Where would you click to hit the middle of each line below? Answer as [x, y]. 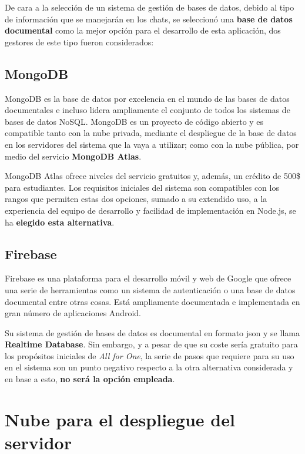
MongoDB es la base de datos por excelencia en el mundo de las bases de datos [147, 98]
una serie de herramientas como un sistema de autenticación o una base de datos [150, 289]
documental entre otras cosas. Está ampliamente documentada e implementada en [152, 301]
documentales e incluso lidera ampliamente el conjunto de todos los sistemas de [148, 110]
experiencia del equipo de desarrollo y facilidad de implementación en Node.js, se [150, 210]
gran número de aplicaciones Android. [73, 313]
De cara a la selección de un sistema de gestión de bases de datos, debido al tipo [150, 7]
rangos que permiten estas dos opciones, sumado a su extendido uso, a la [136, 199]
